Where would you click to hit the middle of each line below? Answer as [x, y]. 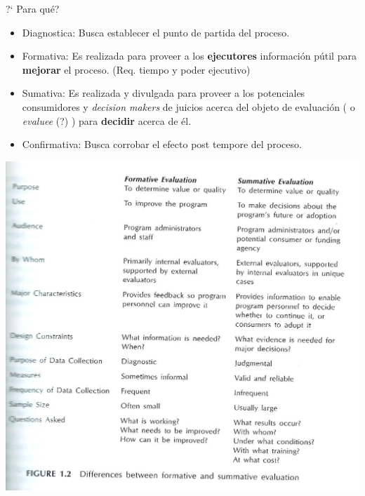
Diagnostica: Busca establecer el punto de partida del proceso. [156, 32]
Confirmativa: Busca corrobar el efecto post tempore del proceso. [162, 144]
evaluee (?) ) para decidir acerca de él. [107, 120]
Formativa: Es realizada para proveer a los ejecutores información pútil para [189, 56]
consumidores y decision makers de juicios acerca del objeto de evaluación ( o [188, 106]
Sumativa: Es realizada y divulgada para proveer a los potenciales [164, 93]
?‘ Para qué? [33, 8]
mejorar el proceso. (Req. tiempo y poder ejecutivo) [136, 69]
